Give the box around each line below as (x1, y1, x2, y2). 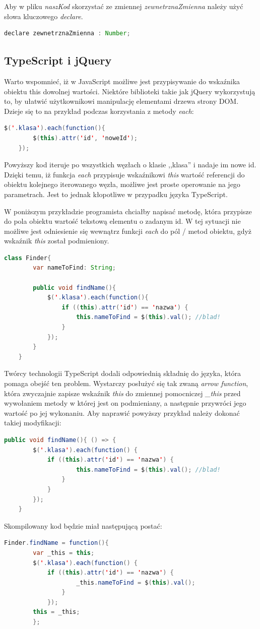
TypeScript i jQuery (4, 52, 112, 68)
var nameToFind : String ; (33, 264, 116, 272)
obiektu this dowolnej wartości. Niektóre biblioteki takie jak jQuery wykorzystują (4, 86, 255, 96)
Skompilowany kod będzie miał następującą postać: (4, 520, 162, 531)
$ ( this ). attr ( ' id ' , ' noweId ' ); (33, 134, 138, 142)
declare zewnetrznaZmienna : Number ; (4, 30, 131, 37)
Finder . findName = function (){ (4, 539, 109, 547)
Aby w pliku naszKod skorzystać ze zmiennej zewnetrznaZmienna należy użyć (4, 1, 243, 11)
